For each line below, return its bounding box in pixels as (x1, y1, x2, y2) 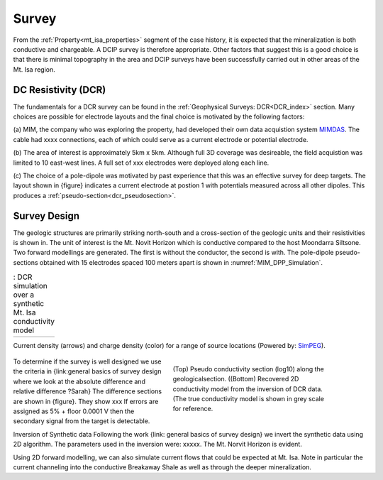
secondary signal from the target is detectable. (13, 417, 150, 425)
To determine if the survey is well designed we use (13, 357, 162, 366)
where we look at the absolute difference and (13, 377, 145, 386)
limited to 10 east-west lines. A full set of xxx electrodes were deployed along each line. (13, 158, 270, 167)
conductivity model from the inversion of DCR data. (172, 384, 323, 393)
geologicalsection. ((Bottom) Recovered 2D (172, 375, 299, 383)
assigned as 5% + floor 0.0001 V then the (13, 407, 135, 415)
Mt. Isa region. (13, 65, 56, 74)
